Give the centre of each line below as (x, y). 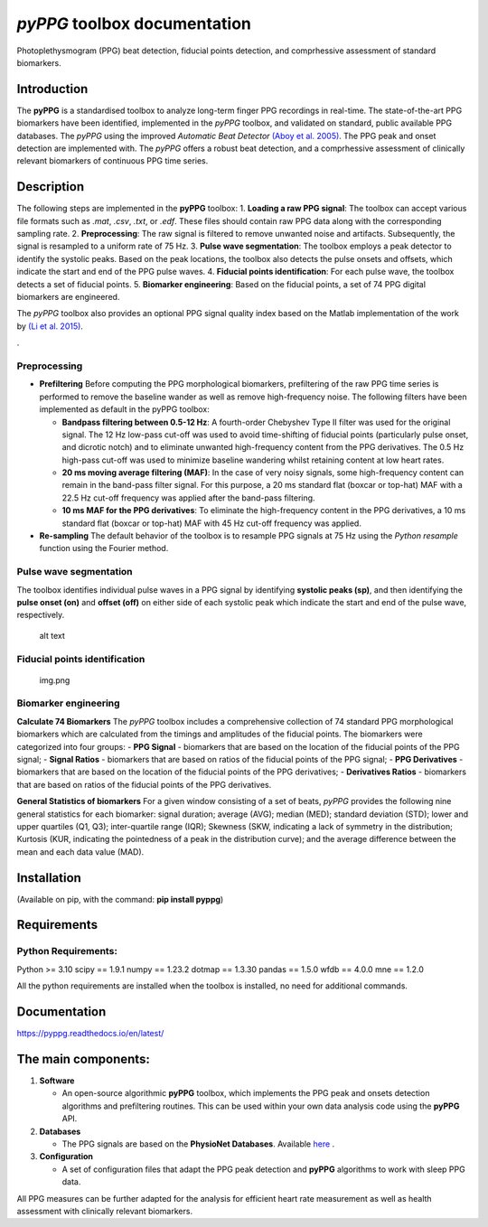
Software (57, 1081)
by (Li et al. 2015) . (50, 326)
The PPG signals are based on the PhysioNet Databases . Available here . (198, 1144)
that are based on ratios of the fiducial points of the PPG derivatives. (144, 784)
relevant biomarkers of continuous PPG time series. (113, 161)
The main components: (84, 1058)
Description (51, 187)
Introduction (52, 89)
